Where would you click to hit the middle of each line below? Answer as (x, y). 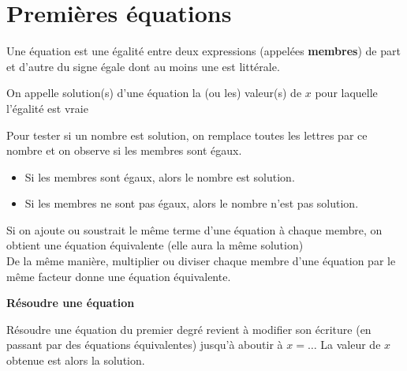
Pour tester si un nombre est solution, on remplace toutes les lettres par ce (187, 135)
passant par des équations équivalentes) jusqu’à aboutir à (145, 345)
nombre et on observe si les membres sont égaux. (124, 150)
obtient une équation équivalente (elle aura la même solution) (155, 245)
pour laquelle (346, 93)
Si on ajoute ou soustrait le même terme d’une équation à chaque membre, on (194, 229)
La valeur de (351, 345)
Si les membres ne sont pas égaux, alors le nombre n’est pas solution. (192, 203)
